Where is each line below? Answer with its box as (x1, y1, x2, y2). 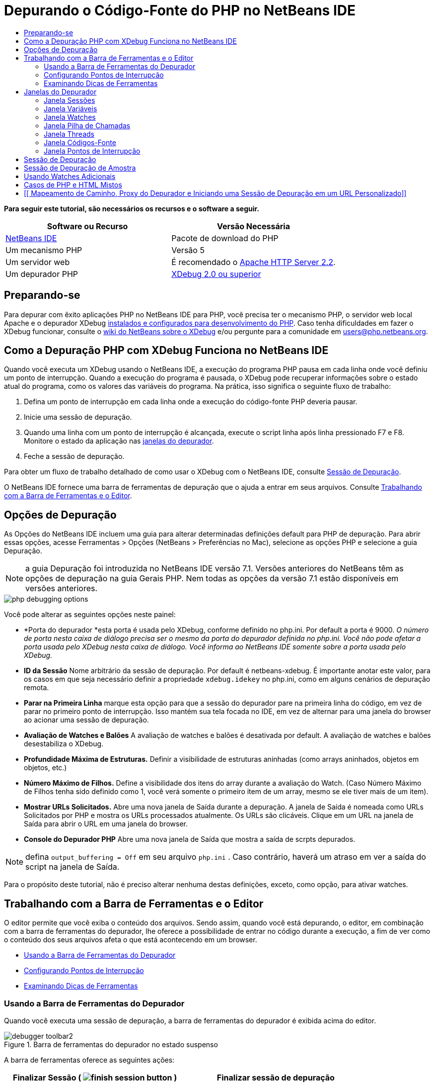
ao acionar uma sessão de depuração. (24, 716, 149, 724)
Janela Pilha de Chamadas (44, 121, 131, 130)
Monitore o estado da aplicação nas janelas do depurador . (24, 437, 214, 446)
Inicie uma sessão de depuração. (24, 413, 132, 422)
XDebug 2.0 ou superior (171, 269, 261, 279)
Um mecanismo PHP (5, 245, 82, 255)
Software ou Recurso (47, 221, 128, 231)
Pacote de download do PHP (171, 233, 279, 243)
